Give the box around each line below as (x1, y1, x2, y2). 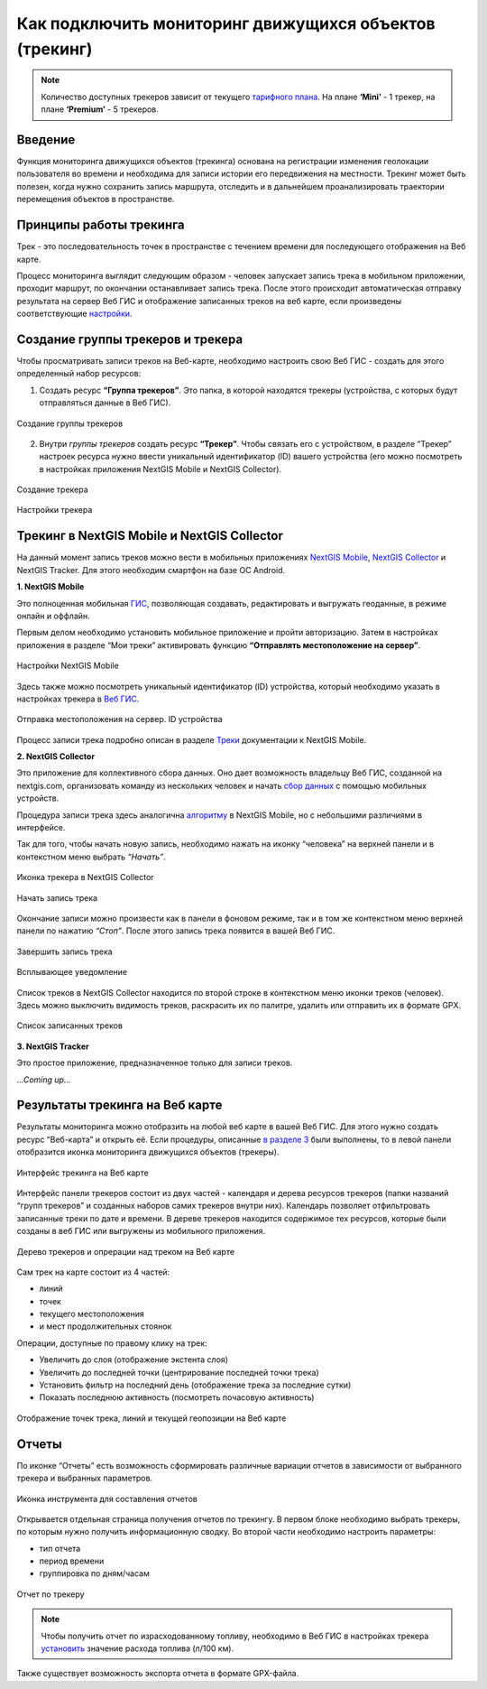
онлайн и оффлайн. (16, 610, 90, 621)
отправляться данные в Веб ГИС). (39, 397, 171, 408)
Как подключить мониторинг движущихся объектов (16, 14, 436, 33)
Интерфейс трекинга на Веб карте (16, 1167, 149, 1178)
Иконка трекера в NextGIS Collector (16, 872, 154, 883)
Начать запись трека (16, 892, 98, 903)
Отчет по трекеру (16, 1589, 85, 1600)
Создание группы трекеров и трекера (16, 331, 243, 347)
